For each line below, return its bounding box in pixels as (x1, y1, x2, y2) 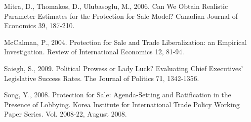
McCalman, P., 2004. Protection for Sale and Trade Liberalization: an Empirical (4, 37, 247, 47)
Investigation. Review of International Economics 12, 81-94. (4, 46, 184, 57)
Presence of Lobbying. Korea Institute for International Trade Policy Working (4, 99, 240, 109)
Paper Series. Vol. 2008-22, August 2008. (4, 109, 127, 119)
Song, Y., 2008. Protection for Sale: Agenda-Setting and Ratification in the (4, 89, 231, 100)
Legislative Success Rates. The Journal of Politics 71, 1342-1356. (4, 73, 199, 83)
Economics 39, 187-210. (4, 20, 75, 31)
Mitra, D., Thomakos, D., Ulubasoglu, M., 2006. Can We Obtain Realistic (4, 1, 228, 11)
